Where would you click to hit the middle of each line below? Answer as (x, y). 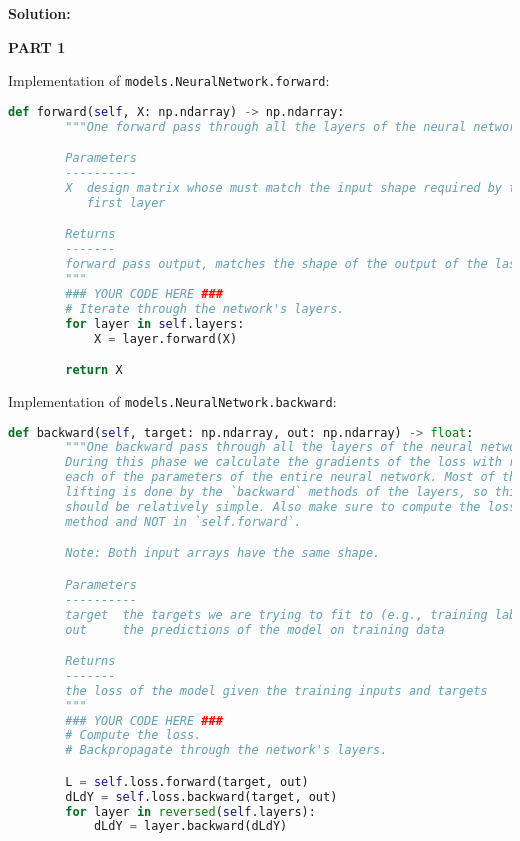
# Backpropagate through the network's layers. (226, 750)
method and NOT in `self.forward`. (183, 521)
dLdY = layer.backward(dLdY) (190, 826)
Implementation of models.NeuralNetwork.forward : (169, 80)
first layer (126, 202)
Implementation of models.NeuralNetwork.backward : (172, 400)
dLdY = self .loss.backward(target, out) (201, 796)
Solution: (39, 13)
